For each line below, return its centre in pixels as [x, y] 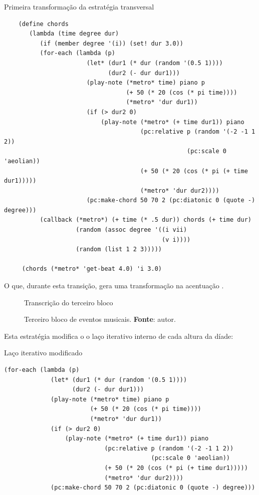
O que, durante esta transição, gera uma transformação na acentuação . [114, 286]
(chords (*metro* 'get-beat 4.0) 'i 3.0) [92, 269]
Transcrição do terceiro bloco [69, 302]
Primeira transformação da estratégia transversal [79, 7]
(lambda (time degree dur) [74, 34]
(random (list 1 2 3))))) [119, 250]
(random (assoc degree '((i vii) [132, 230]
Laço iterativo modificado [43, 353]
